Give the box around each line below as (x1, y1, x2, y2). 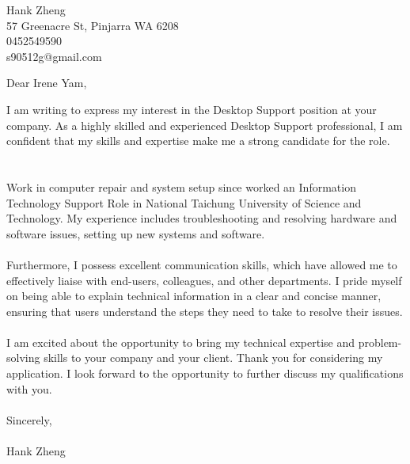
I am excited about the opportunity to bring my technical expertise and (6, 333, 355, 350)
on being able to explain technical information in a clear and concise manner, (6, 287, 382, 304)
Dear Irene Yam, (6, 74, 87, 91)
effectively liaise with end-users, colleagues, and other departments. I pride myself (6, 272, 402, 288)
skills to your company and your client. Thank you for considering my (44, 349, 383, 366)
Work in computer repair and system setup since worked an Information (6, 178, 356, 195)
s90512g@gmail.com (6, 48, 102, 64)
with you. (6, 380, 52, 397)
